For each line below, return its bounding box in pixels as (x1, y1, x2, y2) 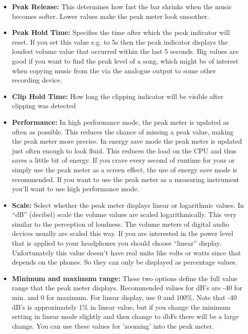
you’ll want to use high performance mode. (12, 184, 139, 194)
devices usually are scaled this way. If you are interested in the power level (12, 228, 233, 238)
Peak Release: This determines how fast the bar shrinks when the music (12, 1, 232, 11)
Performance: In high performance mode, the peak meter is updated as (12, 117, 229, 127)
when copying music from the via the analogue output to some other (12, 65, 216, 75)
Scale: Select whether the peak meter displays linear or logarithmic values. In (12, 200, 244, 210)
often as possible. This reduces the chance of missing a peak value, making (12, 126, 234, 136)
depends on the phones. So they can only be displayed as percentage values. (12, 257, 237, 267)
